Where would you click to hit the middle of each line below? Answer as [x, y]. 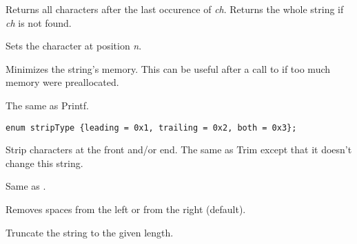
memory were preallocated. [62, 82]
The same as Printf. [47, 105]
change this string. [44, 163]
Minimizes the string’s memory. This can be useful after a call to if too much [168, 68]
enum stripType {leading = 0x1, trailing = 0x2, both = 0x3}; [151, 127]
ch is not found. [39, 22]
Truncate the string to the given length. [90, 232]
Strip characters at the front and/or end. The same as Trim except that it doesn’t [179, 149]
